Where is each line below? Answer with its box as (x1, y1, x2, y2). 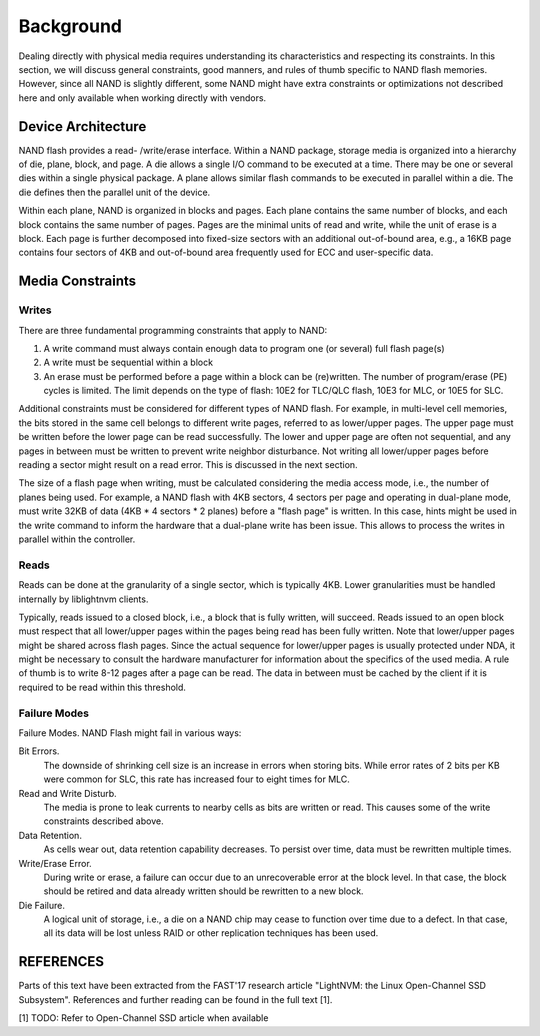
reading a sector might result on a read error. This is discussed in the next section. (18, 459, 359, 471)
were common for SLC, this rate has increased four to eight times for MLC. (43, 773, 350, 785)
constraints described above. (43, 815, 164, 827)
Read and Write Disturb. (18, 787, 117, 799)
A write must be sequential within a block (43, 356, 214, 369)
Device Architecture (18, 118, 147, 135)
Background (18, 15, 122, 37)
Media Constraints (18, 273, 137, 290)
